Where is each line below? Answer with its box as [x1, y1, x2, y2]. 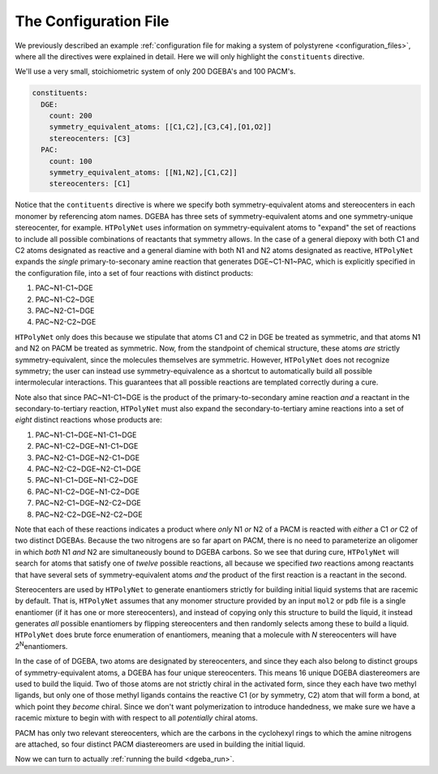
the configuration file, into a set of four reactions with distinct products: [15, 268, 253, 277]
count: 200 [49, 111, 92, 121]
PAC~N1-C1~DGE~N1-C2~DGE [35, 475, 139, 485]
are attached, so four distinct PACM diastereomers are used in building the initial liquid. [15, 739, 306, 749]
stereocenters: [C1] [49, 179, 131, 188]
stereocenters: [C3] [49, 134, 131, 143]
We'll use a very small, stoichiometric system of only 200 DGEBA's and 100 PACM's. [15, 67, 296, 76]
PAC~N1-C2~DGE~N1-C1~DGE [35, 441, 139, 451]
